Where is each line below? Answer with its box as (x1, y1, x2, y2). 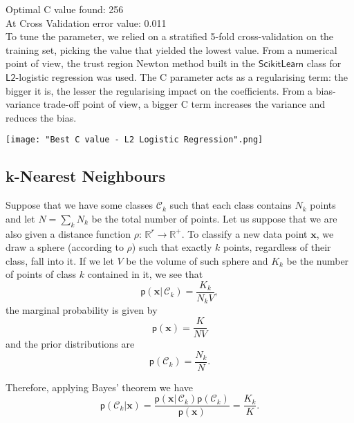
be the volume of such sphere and (126, 253, 268, 267)
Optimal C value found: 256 (6, 2, 124, 16)
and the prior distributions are (6, 337, 135, 351)
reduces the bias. (6, 110, 77, 124)
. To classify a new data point (181, 226, 308, 241)
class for (306, 56, 342, 70)
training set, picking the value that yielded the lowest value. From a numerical (6, 42, 337, 57)
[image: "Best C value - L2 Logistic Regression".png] (6, 135, 263, 145)
